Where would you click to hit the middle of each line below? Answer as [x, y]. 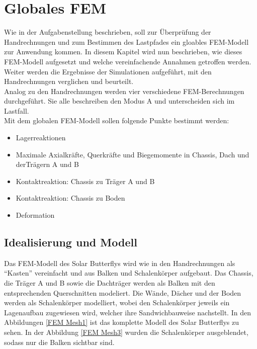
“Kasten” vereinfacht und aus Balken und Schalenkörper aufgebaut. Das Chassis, [129, 273]
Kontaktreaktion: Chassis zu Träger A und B [85, 181]
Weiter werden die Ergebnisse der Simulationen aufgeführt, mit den [108, 71]
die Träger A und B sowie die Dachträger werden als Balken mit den [110, 283]
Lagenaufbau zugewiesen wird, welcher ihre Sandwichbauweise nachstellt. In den [127, 312]
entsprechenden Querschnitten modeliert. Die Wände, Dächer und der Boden [123, 292]
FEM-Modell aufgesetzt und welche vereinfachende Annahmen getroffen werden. [128, 61]
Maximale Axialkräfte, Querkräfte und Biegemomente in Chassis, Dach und [133, 154]
